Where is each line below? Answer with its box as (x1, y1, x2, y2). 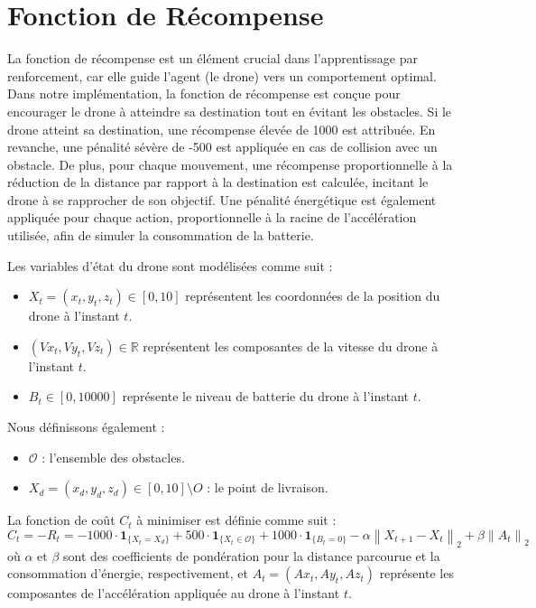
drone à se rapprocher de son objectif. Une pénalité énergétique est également (7, 190, 437, 209)
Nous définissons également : (7, 417, 165, 436)
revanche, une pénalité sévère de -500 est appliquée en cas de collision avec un (7, 137, 438, 156)
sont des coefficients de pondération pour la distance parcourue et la (63, 546, 440, 565)
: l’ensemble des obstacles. (42, 447, 185, 466)
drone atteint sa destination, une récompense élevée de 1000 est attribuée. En (7, 119, 436, 138)
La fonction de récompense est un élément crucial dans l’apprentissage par (7, 49, 418, 68)
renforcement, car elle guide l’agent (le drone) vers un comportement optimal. (7, 66, 437, 85)
